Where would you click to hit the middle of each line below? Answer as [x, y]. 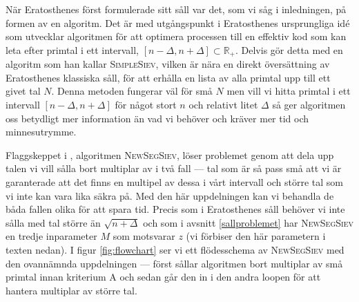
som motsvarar [144, 236]
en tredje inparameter [51, 236]
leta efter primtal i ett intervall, [72, 49]
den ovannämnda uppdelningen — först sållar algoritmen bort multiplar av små [174, 263]
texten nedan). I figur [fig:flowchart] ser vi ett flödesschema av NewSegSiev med [175, 249]
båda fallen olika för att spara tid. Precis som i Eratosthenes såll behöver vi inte [175, 209]
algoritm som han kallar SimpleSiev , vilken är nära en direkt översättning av [168, 64]
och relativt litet [223, 105]
